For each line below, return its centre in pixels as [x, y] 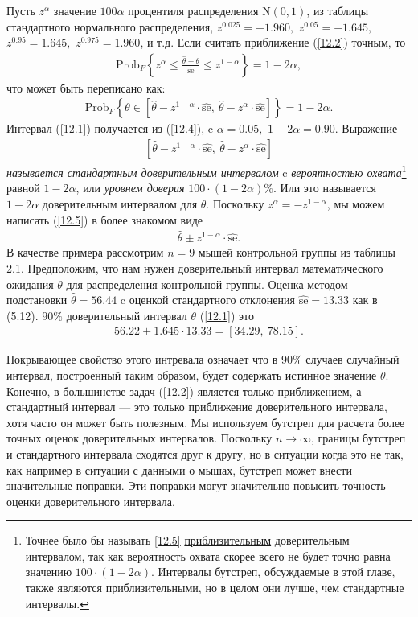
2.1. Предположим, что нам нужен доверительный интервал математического [195, 267]
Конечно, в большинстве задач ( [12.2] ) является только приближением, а [184, 391]
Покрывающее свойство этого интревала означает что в [142, 359]
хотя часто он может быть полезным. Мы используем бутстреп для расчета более [206, 422]
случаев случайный [352, 359]
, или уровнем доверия [130, 188]
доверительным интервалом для [120, 203]
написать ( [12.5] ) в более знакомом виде [105, 219]
